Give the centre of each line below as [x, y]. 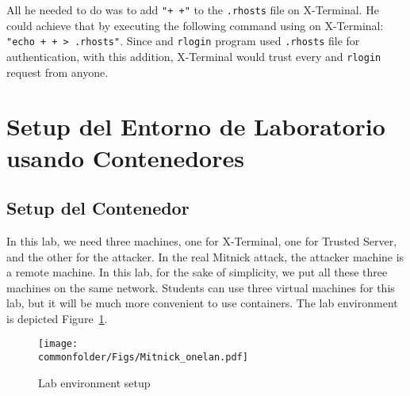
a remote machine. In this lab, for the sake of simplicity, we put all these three [197, 272]
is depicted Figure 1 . [57, 318]
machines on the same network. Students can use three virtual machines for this [201, 287]
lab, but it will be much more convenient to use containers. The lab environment [202, 303]
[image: [58, 344]
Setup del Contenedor [98, 208]
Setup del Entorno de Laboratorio [196, 126]
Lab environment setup [94, 382]
